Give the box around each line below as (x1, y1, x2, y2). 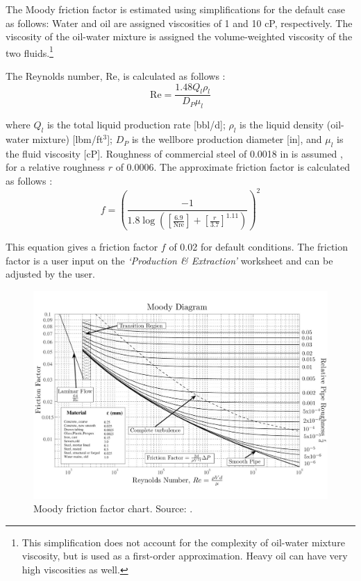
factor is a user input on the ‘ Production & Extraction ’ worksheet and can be (6, 253, 333, 267)
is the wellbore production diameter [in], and (131, 132, 322, 146)
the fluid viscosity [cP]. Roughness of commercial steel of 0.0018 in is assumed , (6, 146, 343, 160)
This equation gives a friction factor (6, 239, 158, 254)
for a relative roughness (6, 160, 105, 174)
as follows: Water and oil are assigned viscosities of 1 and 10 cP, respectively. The (6, 15, 353, 30)
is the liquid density (240, 117, 324, 132)
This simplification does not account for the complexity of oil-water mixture (22, 534, 345, 549)
